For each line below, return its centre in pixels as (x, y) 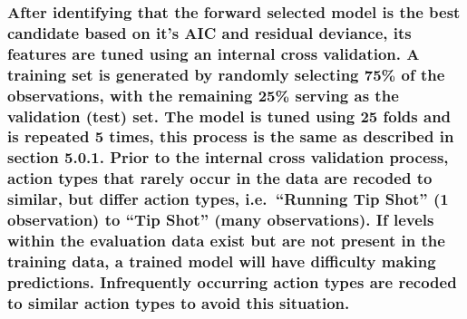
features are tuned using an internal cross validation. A (214, 53)
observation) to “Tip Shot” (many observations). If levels (221, 220)
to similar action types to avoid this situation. (179, 302)
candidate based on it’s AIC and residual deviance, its (209, 32)
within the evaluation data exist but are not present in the (226, 241)
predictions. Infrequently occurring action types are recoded (232, 281)
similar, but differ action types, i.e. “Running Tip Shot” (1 (228, 199)
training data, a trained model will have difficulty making (222, 261)
